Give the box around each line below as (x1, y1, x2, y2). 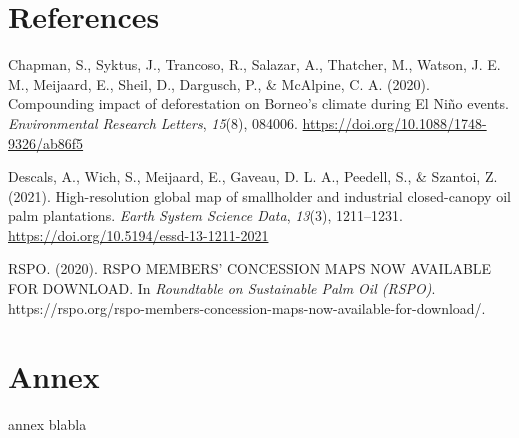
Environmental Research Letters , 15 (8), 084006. (8, 112, 298, 133)
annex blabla (8, 414, 87, 435)
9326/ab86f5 (8, 132, 84, 153)
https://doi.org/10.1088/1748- (302, 112, 487, 133)
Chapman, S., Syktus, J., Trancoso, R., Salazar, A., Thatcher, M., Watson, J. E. (8, 54, 501, 75)
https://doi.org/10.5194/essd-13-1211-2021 (8, 224, 269, 245)
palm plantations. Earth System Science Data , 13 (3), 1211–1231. (8, 205, 403, 226)
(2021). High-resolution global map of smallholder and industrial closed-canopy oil (8, 185, 511, 206)
